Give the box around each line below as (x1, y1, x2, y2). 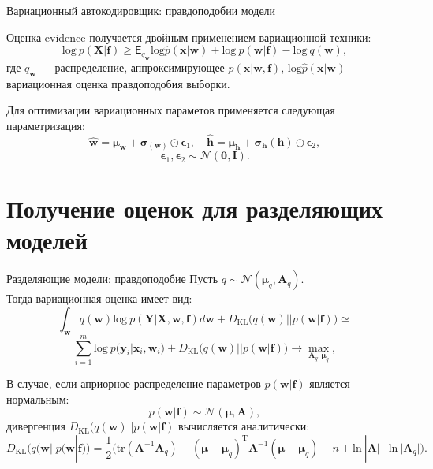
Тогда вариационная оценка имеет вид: (6, 290, 192, 307)
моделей (6, 223, 88, 255)
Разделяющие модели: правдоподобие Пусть (6, 270, 218, 287)
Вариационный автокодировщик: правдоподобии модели (6, 2, 276, 18)
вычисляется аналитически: (178, 418, 310, 434)
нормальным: (6, 390, 69, 407)
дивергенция (6, 418, 66, 434)
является (309, 374, 350, 391)
